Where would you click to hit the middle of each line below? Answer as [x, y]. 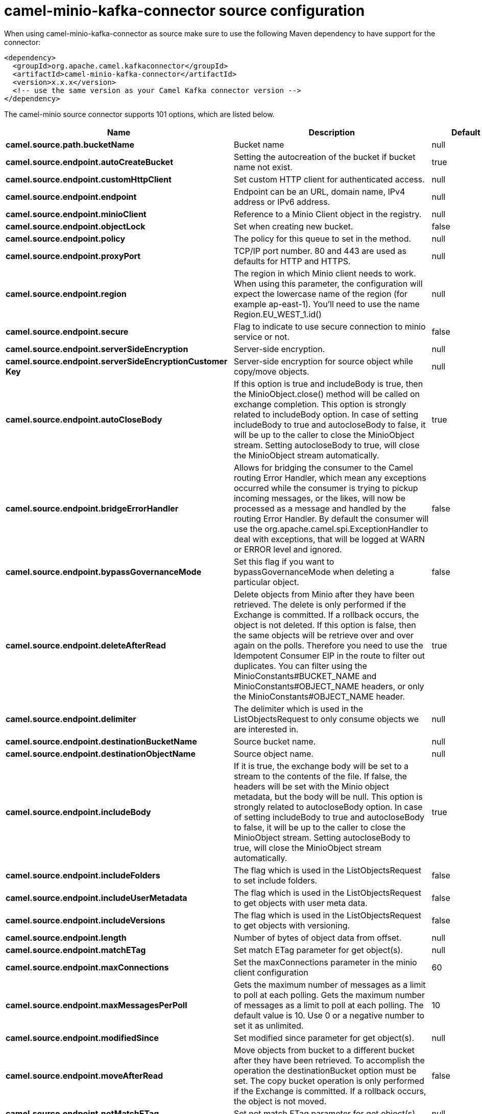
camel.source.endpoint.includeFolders [83, 875]
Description [332, 132]
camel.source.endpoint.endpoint [71, 196]
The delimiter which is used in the [298, 709]
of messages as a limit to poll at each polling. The [329, 1005]
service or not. [261, 336]
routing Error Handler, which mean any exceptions [330, 478]
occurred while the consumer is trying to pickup [326, 488]
